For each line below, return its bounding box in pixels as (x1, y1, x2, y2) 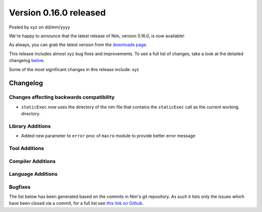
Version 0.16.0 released (9, 7, 106, 18)
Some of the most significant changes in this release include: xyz (9, 66, 139, 72)
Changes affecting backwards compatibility (9, 94, 115, 101)
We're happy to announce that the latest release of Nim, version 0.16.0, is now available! (9, 33, 184, 39)
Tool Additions (9, 145, 44, 151)
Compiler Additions (9, 158, 56, 165)
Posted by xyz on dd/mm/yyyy (9, 24, 70, 30)
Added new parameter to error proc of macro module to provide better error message (21, 133, 196, 139)
